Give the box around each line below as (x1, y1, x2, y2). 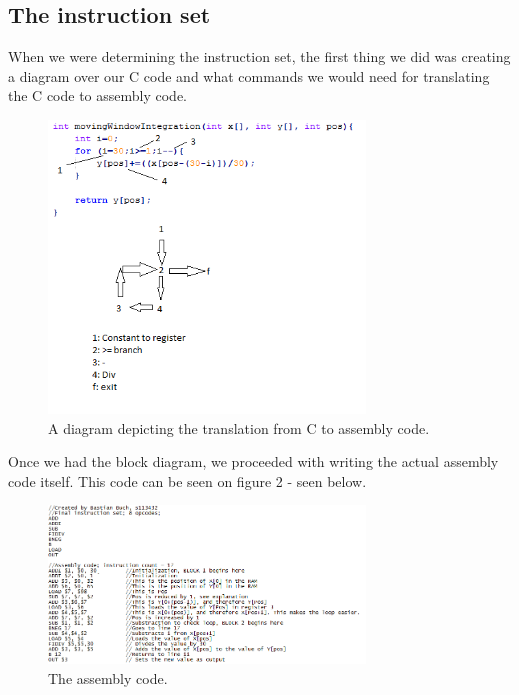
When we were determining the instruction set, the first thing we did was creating (8, 46, 511, 67)
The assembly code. (48, 667, 168, 688)
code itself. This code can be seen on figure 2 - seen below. (8, 470, 367, 491)
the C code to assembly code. (8, 85, 188, 106)
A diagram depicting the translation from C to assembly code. (48, 417, 430, 438)
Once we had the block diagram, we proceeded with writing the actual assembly (8, 451, 499, 472)
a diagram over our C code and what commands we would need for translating (8, 65, 490, 86)
